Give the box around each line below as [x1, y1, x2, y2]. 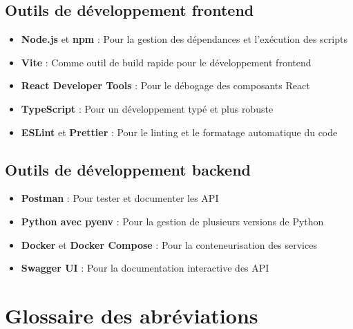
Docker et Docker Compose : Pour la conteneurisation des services [21, 237, 317, 252]
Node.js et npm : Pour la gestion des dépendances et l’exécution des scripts [21, 32, 347, 46]
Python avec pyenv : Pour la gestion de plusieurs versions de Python [21, 214, 324, 228]
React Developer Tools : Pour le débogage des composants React [21, 78, 310, 93]
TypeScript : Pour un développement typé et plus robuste [21, 101, 274, 115]
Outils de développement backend [5, 158, 251, 180]
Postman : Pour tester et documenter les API [21, 191, 219, 205]
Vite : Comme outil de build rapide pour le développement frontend [21, 55, 312, 69]
